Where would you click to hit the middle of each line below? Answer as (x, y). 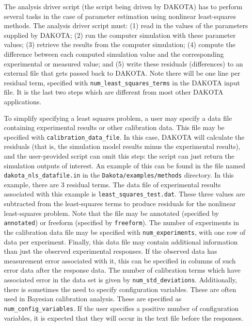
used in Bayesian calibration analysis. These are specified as (93, 299)
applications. (23, 101)
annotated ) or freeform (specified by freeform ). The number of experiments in (122, 222)
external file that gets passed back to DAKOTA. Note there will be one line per (122, 73)
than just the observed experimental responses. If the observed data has (110, 251)
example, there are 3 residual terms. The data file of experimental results (112, 184)
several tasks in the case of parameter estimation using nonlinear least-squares (120, 16)
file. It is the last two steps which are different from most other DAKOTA (114, 92)
